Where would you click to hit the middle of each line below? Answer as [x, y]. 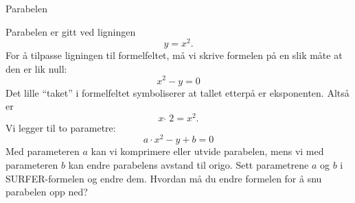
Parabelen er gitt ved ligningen [71, 31]
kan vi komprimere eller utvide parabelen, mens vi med [207, 151]
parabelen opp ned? [47, 192]
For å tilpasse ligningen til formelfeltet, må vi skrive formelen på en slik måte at [174, 55]
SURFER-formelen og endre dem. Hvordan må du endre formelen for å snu [164, 178]
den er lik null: [36, 68]
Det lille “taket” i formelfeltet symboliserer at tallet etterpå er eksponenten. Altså [177, 92]
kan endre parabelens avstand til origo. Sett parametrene [188, 165]
